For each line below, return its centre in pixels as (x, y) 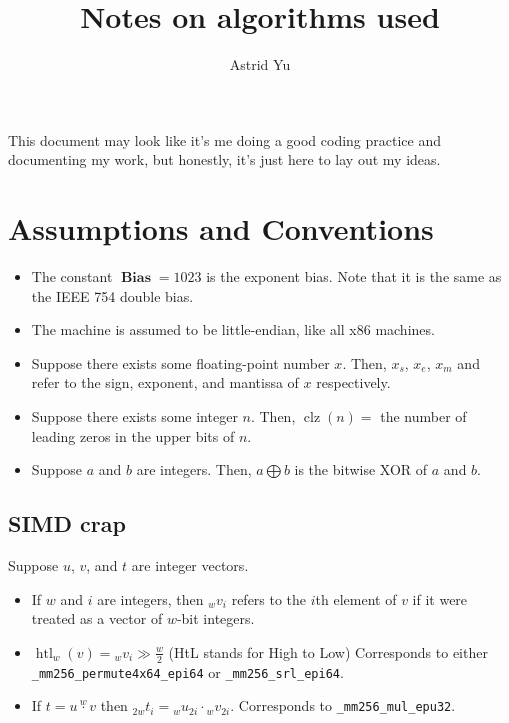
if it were (440, 598)
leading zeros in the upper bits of (133, 435)
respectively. (353, 382)
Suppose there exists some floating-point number (180, 362)
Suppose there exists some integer (134, 416)
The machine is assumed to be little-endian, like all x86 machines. (233, 329)
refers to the (269, 598)
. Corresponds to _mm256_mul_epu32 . (343, 705)
